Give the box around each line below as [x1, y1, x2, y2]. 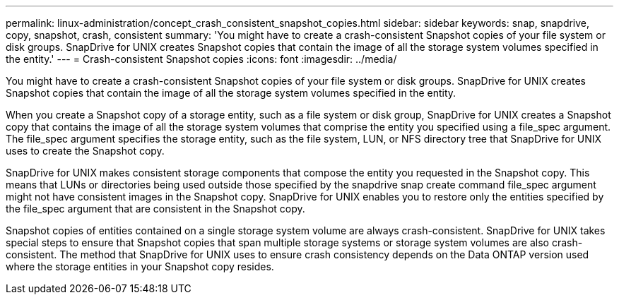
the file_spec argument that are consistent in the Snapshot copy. [6, 203, 305, 215]
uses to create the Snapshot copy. [6, 145, 165, 157]
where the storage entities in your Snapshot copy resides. [6, 260, 274, 272]
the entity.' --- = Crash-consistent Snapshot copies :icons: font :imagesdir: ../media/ [6, 53, 397, 65]
